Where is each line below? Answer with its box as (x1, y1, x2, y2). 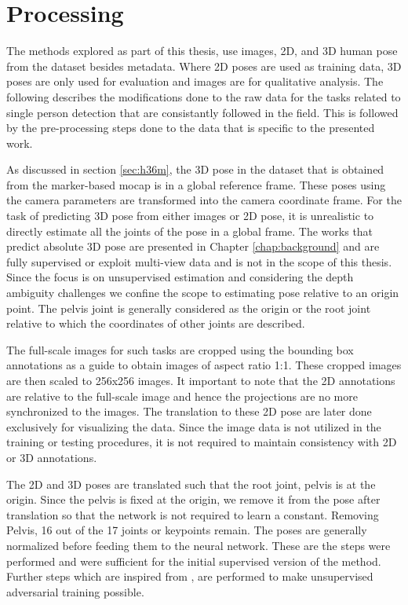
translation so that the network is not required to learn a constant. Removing (6, 506, 379, 522)
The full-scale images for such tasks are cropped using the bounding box (6, 341, 354, 357)
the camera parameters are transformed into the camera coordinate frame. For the (6, 192, 402, 208)
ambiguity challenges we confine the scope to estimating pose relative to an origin (6, 284, 399, 301)
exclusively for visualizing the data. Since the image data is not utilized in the (6, 418, 381, 434)
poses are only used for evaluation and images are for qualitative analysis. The (6, 73, 384, 90)
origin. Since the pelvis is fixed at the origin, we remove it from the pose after (6, 491, 381, 508)
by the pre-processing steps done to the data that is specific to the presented (6, 119, 375, 136)
